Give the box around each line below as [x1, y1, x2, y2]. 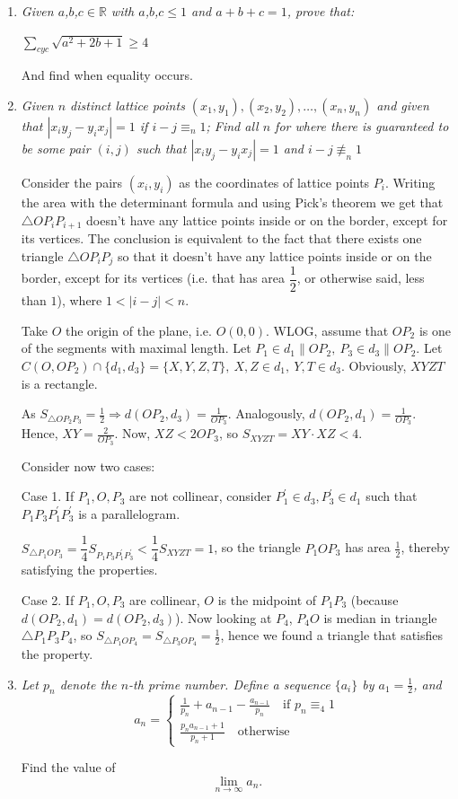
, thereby [401, 538, 450, 557]
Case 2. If [21, 591, 75, 610]
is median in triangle [323, 608, 437, 627]
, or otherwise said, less [296, 268, 425, 287]
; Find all [206, 116, 259, 135]
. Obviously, [340, 356, 407, 374]
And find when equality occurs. [21, 66, 193, 84]
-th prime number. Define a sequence [128, 674, 330, 693]
